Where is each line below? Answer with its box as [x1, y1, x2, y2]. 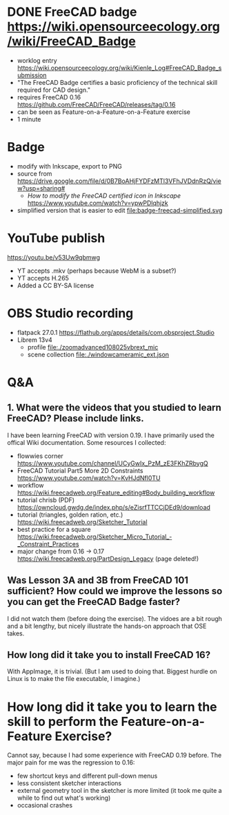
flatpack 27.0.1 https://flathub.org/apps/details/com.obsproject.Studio [17, 328, 215, 336]
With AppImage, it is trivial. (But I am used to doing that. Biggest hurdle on [7, 667, 217, 675]
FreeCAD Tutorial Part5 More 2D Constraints [17, 466, 143, 474]
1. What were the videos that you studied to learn [7, 402, 222, 414]
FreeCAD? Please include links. [7, 412, 144, 425]
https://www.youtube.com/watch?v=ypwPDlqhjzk [27, 198, 169, 207]
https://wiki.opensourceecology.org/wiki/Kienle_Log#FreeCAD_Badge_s [17, 64, 222, 72]
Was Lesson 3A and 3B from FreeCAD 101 [7, 575, 188, 586]
